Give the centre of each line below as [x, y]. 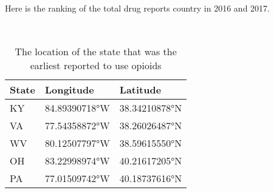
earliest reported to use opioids [96, 66]
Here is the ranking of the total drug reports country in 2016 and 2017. [137, 8]
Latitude [140, 90]
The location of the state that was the [96, 52]
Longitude [69, 90]
